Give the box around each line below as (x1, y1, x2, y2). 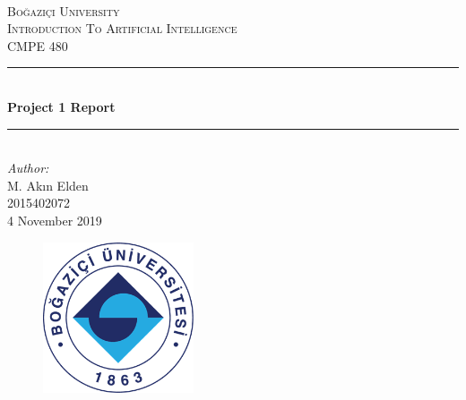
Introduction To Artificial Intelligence (7, 19, 237, 38)
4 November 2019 (7, 210, 102, 229)
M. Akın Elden (7, 175, 89, 194)
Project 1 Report (7, 97, 116, 115)
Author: (7, 158, 49, 177)
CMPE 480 (7, 36, 68, 55)
